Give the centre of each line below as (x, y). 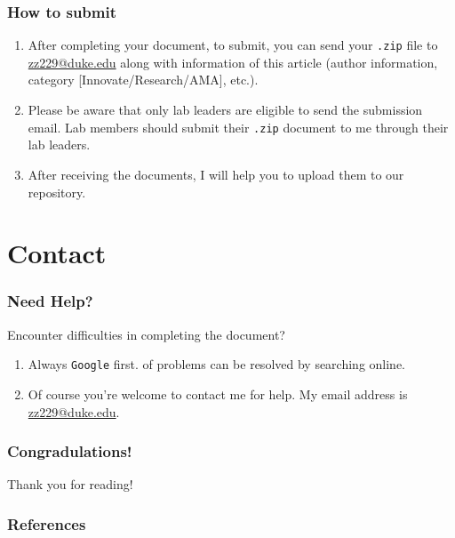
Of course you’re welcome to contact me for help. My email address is (218, 393)
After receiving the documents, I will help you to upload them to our (216, 174)
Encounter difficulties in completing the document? (146, 334)
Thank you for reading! (70, 484)
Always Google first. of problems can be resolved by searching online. (217, 364)
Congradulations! (70, 451)
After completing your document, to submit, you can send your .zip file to (233, 45)
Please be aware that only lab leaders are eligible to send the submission (225, 110)
